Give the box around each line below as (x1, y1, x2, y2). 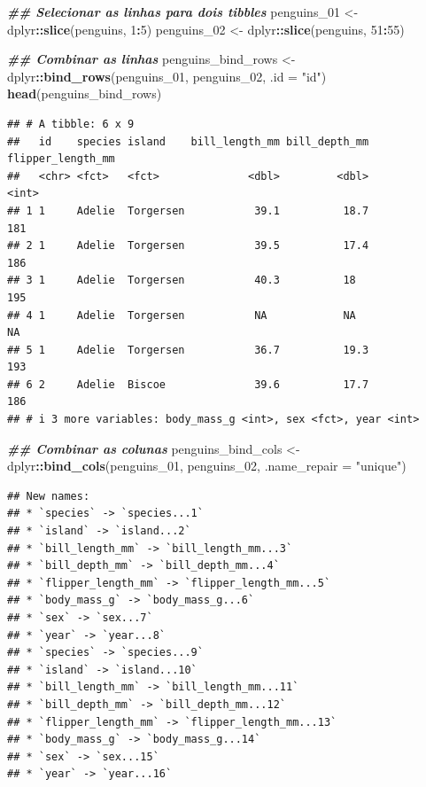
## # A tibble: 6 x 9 (7, 117, 135, 130)
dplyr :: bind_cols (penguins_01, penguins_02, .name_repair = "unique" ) (7, 456, 407, 475)
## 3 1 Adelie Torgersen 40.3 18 (7, 274, 356, 287)
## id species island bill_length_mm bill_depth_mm (7, 135, 369, 148)
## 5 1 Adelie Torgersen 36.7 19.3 (7, 343, 369, 356)
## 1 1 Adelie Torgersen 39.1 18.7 (7, 204, 369, 217)
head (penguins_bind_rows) (7, 84, 162, 103)
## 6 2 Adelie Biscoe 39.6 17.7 (7, 378, 369, 391)
